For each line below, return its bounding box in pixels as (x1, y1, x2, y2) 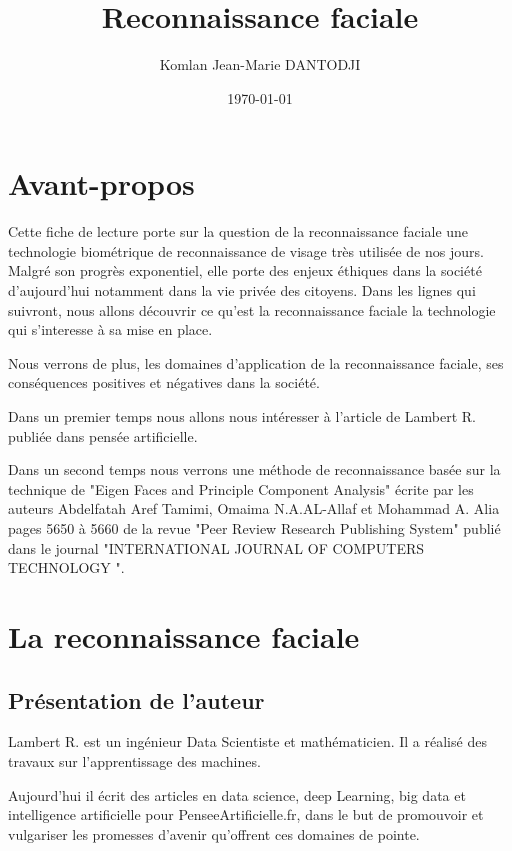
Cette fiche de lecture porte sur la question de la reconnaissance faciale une (8, 221, 469, 242)
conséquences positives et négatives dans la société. (8, 372, 320, 393)
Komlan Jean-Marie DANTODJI (159, 54, 361, 75)
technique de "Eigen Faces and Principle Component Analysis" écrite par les (8, 478, 474, 499)
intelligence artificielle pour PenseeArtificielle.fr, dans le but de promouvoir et (8, 804, 484, 825)
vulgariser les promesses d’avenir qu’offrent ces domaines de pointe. (8, 823, 420, 844)
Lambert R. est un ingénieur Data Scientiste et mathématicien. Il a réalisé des (8, 731, 487, 752)
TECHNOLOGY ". (8, 557, 125, 578)
